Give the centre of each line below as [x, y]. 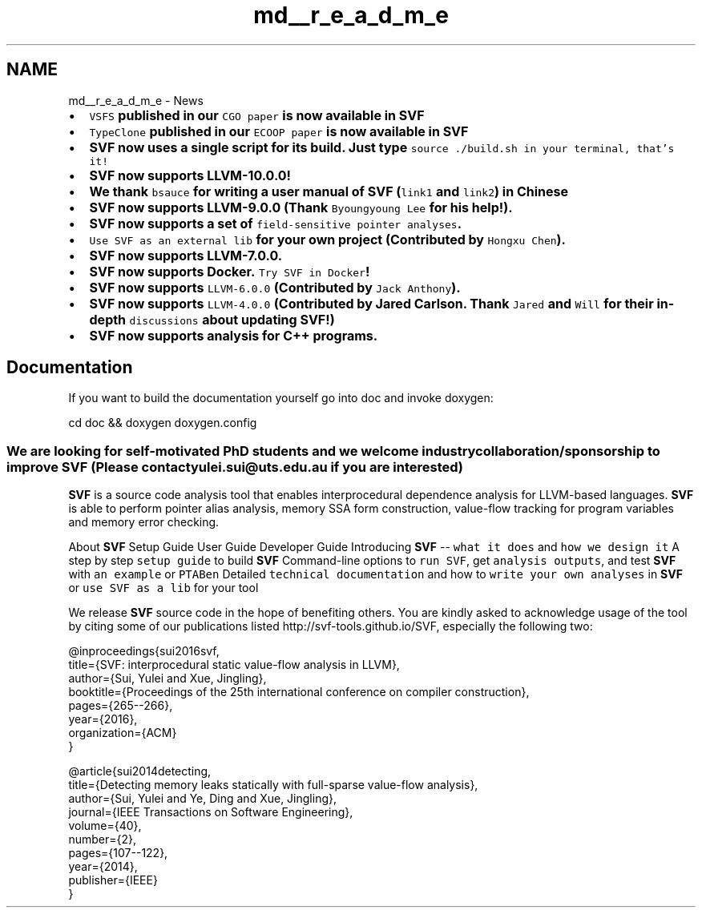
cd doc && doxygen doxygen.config [163, 423]
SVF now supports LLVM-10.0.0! [190, 175]
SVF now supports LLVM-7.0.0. [186, 255]
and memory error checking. [144, 522]
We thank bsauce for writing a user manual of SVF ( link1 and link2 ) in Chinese [329, 191]
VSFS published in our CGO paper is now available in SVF [257, 115]
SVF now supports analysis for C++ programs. [234, 335]
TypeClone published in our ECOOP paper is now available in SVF [279, 131]
